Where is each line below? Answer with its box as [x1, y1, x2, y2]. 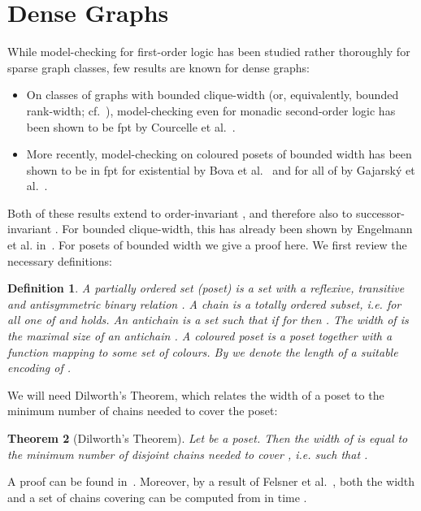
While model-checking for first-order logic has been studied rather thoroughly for [7, 43, 410, 60]
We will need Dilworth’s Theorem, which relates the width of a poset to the [7, 386, 384, 403]
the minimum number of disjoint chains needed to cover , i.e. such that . [7, 445, 368, 462]
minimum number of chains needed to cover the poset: [7, 402, 278, 419]
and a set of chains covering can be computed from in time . [7, 488, 307, 505]
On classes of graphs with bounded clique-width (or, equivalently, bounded [26, 86, 399, 103]
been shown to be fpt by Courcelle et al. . [26, 118, 236, 135]
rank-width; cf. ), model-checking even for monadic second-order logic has [26, 102, 396, 119]
